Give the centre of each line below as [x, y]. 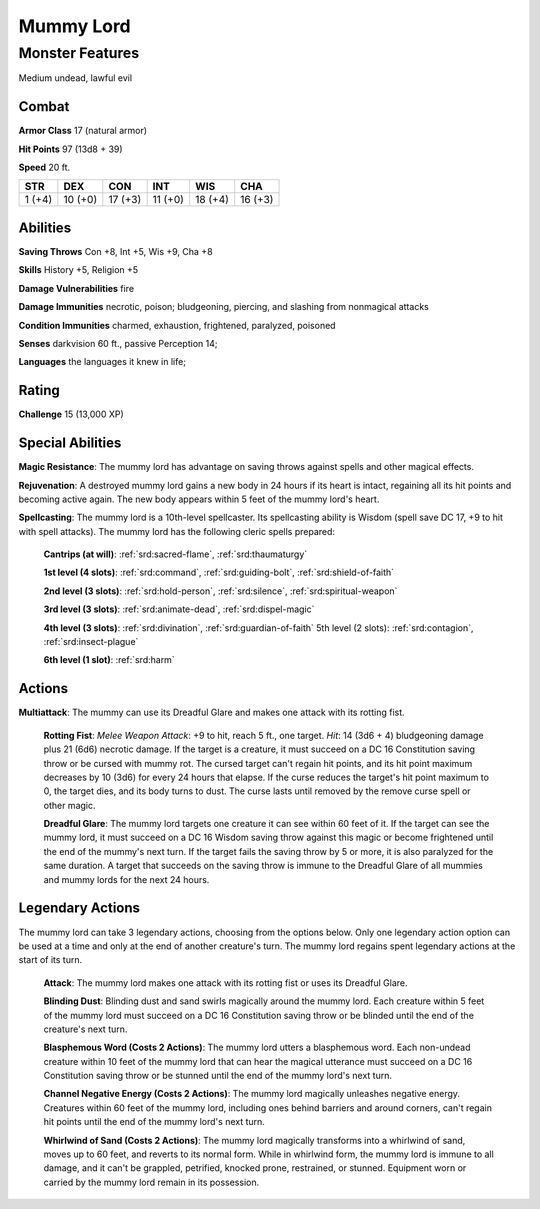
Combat [44, 106]
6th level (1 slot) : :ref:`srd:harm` [109, 660]
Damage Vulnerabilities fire [76, 288]
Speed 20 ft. [44, 167]
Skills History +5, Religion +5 [78, 270]
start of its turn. [50, 960]
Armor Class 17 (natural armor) [83, 131]
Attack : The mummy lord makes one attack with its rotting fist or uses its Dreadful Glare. [226, 982]
